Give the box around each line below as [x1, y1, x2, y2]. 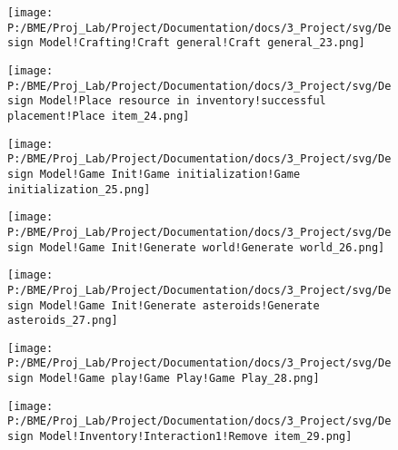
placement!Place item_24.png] [7, 109, 190, 122]
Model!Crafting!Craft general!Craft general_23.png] [39, 36, 365, 50]
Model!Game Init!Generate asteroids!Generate [39, 298, 320, 312]
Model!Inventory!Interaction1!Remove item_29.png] [39, 430, 353, 444]
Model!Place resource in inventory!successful [39, 94, 326, 108]
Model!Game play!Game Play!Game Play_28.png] [39, 372, 320, 386]
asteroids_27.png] [7, 314, 118, 328]
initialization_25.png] [7, 182, 151, 196]
